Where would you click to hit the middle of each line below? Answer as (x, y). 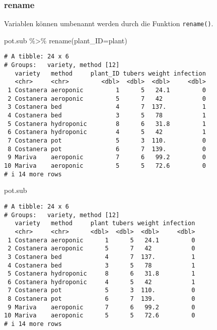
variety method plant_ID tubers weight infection (110, 73)
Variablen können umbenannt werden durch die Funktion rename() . (109, 23)
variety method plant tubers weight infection (105, 223)
